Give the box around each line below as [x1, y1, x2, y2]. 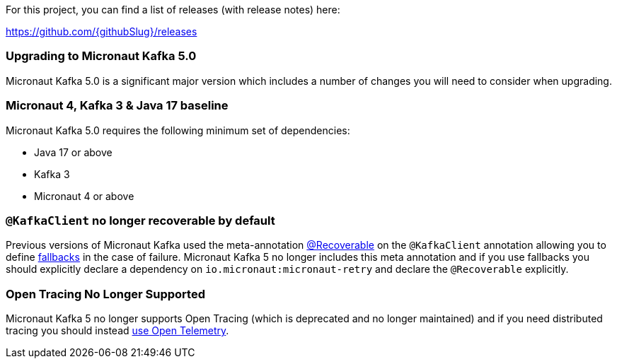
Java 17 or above [34, 146, 113, 158]
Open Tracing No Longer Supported [6, 286, 205, 301]
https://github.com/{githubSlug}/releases [6, 25, 197, 37]
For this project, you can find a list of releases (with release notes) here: [6, 4, 340, 16]
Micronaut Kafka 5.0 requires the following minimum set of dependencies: [6, 124, 350, 136]
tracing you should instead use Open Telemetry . [6, 324, 229, 336]
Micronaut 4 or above [34, 189, 134, 202]
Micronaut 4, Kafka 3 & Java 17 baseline [6, 98, 229, 113]
